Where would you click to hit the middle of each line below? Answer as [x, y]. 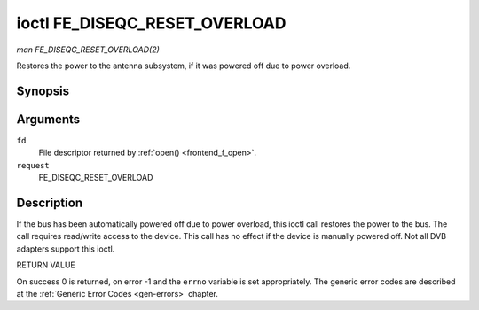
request [33, 165]
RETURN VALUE [46, 265]
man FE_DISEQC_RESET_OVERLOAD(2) [88, 50]
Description [50, 202]
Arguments [48, 119]
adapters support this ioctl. [66, 249]
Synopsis [43, 91]
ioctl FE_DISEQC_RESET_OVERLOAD [151, 23]
